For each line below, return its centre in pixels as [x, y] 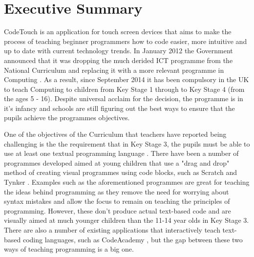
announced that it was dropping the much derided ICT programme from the [118, 60]
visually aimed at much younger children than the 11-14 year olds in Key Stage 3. [127, 220]
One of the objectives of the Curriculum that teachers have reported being [115, 134]
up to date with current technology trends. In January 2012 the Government [118, 51]
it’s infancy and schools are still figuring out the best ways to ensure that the [119, 108]
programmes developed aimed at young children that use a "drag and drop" [117, 162]
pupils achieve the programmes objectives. [67, 118]
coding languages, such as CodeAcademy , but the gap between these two [133, 239]
